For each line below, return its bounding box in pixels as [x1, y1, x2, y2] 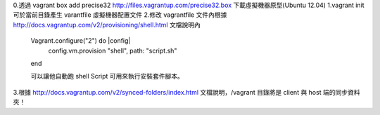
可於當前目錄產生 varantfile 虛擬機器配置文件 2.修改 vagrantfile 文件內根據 [13, 11, 227, 19]
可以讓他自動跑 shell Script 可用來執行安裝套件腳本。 [30, 72, 184, 81]
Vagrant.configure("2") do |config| [30, 36, 131, 45]
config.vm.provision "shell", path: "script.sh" [48, 46, 177, 55]
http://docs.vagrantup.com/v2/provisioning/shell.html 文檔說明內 [13, 20, 201, 29]
